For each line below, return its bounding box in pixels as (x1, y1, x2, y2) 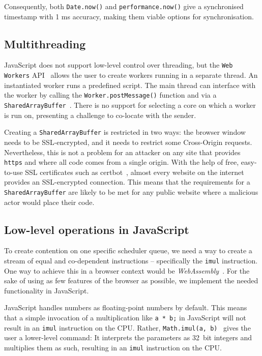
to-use (4, 166, 23, 177)
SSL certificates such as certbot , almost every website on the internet (25, 166, 244, 177)
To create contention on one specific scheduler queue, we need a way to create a (4, 245, 252, 256)
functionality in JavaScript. (4, 285, 89, 295)
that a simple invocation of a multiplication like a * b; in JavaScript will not (4, 312, 246, 323)
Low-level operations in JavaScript (4, 221, 189, 237)
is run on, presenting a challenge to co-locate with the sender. (4, 109, 196, 120)
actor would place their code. (4, 196, 95, 207)
